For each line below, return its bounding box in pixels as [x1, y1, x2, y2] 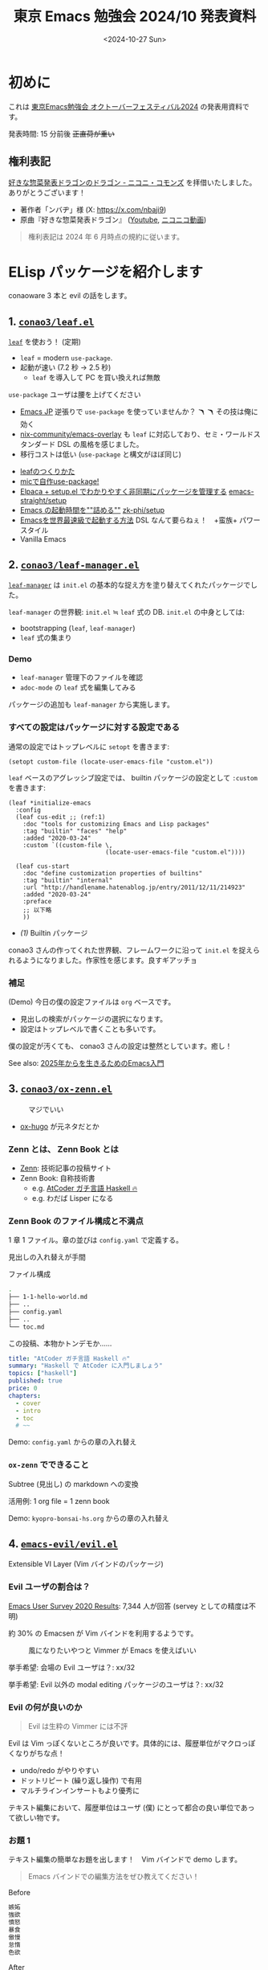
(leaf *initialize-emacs [8, 799, 91, 807]
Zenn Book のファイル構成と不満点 [8, 1215, 144, 1227]
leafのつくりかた [19, 467, 75, 477]
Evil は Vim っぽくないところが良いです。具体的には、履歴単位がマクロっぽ [8, 1739, 256, 1748]
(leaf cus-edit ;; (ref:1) [15, 813, 106, 821]
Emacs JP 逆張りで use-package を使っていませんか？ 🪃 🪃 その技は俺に [19, 407, 258, 416]
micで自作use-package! [19, 477, 99, 486]
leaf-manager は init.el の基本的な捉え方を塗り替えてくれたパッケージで [8, 580, 251, 590]
